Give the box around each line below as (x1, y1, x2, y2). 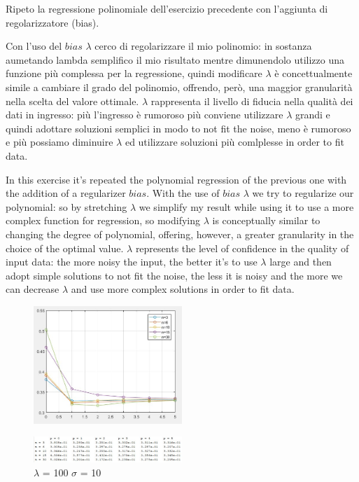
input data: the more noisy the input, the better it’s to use (6, 254, 258, 269)
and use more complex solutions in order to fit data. (71, 282, 295, 296)
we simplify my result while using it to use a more (139, 199, 354, 214)
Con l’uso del (6, 39, 62, 53)
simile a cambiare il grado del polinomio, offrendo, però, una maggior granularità (6, 79, 353, 94)
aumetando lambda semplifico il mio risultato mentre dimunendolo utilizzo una (6, 52, 345, 67)
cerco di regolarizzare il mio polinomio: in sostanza (94, 39, 312, 53)
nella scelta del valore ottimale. (6, 93, 139, 108)
